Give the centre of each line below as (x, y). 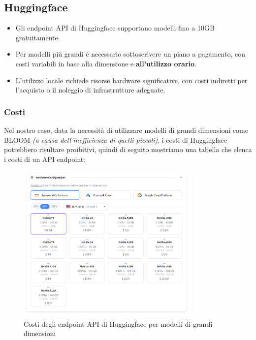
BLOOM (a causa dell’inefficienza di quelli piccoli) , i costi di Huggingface (116, 139)
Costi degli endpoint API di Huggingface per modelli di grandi (118, 324)
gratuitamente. (38, 37)
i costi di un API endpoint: (45, 159)
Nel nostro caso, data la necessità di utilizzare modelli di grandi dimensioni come (126, 130)
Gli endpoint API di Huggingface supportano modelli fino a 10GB (115, 28)
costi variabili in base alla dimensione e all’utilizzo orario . (106, 63)
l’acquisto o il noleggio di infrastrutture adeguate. (90, 90)
